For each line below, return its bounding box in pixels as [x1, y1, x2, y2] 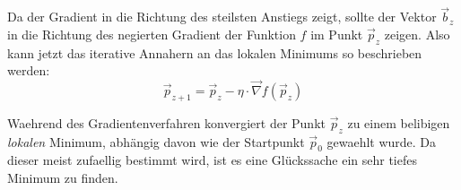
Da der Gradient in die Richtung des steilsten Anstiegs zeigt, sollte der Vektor [7, 7, 437, 26]
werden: [7, 61, 50, 80]
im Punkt [310, 24, 363, 43]
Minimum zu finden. [7, 168, 118, 186]
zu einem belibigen [347, 113, 450, 132]
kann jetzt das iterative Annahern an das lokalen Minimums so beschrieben [7, 43, 422, 62]
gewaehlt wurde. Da [326, 132, 437, 151]
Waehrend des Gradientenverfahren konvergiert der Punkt [7, 113, 326, 132]
